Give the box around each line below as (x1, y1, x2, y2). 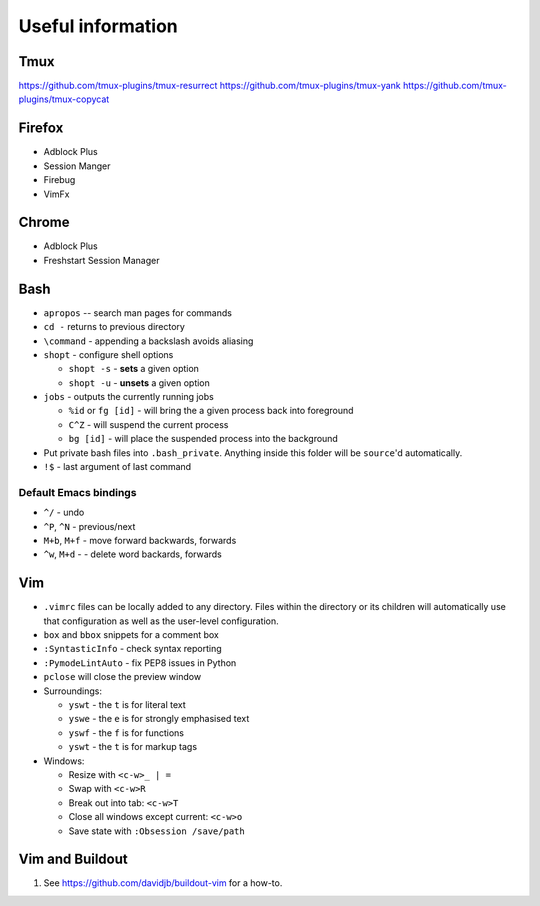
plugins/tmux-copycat (18, 93, 110, 105)
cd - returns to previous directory (43, 321, 185, 333)
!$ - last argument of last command (43, 461, 192, 473)
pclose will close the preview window (43, 671, 202, 683)
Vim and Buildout (18, 851, 129, 868)
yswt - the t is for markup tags (68, 741, 198, 753)
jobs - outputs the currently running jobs (43, 391, 214, 403)
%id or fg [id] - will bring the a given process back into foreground (68, 405, 354, 417)
